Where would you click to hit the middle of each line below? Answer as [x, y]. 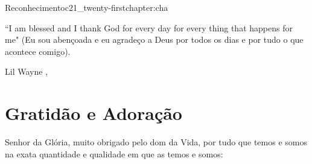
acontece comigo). [38, 51]
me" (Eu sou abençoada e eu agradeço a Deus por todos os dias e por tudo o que [154, 39]
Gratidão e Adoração [94, 113]
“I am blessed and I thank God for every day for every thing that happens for [149, 27]
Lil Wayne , [26, 71]
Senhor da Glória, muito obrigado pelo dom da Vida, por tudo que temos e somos [156, 142]
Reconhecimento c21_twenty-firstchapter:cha [87, 7]
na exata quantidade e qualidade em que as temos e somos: [114, 153]
